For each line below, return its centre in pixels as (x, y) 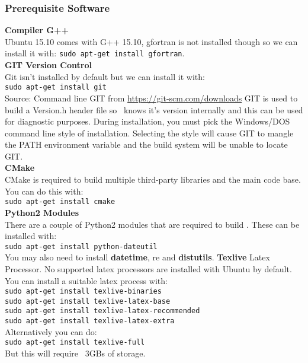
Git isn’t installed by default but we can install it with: (105, 76)
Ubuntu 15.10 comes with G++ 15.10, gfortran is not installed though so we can (151, 41)
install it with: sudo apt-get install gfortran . (95, 53)
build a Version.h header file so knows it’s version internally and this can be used (154, 109)
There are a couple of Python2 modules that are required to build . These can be (152, 224)
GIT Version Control (48, 65)
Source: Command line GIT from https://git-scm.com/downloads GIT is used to (151, 98)
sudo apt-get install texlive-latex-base (88, 301)
